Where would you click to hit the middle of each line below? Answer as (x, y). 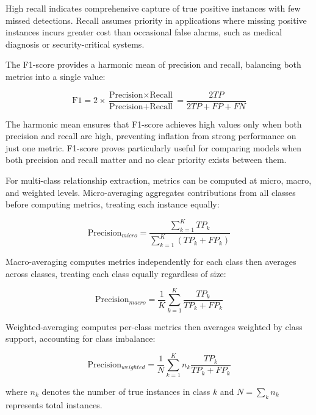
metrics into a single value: (56, 76)
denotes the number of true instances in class (126, 391)
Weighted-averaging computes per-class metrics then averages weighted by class (154, 326)
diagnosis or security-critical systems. (75, 44)
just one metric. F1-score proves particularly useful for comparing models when (154, 147)
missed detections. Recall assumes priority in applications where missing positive (156, 20)
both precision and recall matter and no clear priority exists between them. (146, 160)
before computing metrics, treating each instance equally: (113, 204)
